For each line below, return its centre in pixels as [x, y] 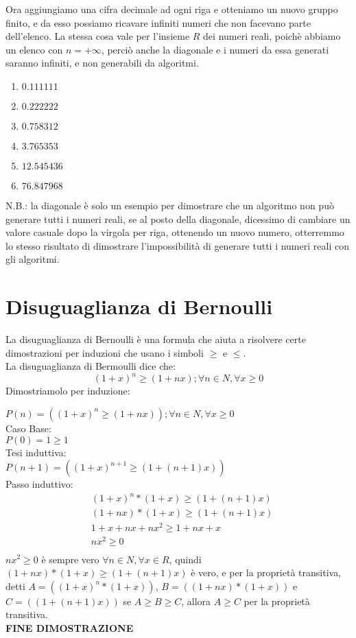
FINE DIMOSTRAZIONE [70, 627]
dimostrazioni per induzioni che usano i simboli [105, 352]
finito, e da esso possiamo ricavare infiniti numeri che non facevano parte [158, 22]
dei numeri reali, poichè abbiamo [272, 36]
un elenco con [34, 49]
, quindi [185, 559]
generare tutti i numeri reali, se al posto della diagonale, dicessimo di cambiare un [178, 218]
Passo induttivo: [39, 484]
